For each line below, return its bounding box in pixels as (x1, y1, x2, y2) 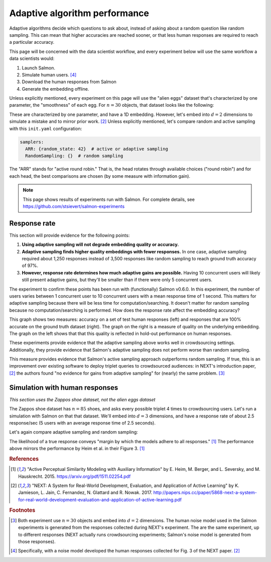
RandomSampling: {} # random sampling (25, 153, 123, 159)
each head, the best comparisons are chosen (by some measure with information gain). (9, 173, 191, 179)
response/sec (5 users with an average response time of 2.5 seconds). (9, 419, 156, 426)
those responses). (18, 538, 56, 544)
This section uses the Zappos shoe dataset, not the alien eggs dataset (9, 396, 156, 402)
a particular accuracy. (9, 39, 55, 45)
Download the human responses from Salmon (22, 79, 116, 85)
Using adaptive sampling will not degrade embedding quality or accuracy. (22, 242, 179, 248)
